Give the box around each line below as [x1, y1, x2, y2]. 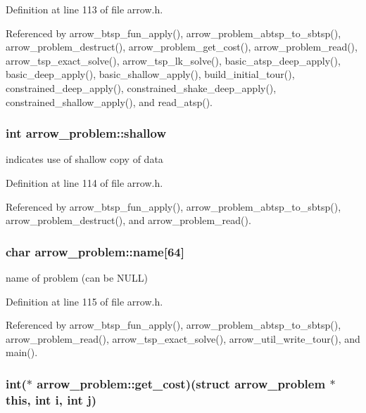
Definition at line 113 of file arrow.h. [6, 2, 163, 16]
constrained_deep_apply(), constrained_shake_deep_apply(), [6, 80, 277, 95]
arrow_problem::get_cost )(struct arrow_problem [37, 374, 326, 392]
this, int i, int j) [6, 391, 97, 408]
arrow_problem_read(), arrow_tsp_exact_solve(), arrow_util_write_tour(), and [6, 331, 360, 346]
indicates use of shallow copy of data [6, 152, 163, 166]
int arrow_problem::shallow [6, 124, 167, 142]
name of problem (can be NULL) [6, 270, 148, 284]
